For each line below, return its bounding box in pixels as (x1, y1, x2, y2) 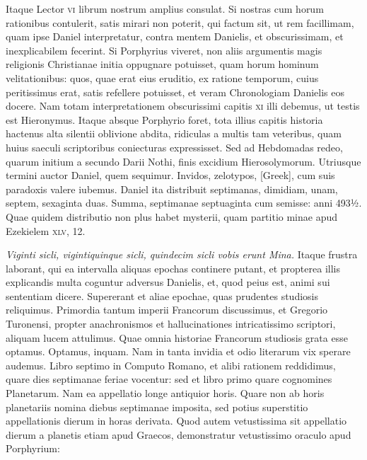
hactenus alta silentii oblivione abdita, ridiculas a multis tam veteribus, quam (6, 126, 342, 141)
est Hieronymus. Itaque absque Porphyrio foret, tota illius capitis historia (6, 112, 323, 127)
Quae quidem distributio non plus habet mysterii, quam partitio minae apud (6, 209, 338, 224)
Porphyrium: (6, 441, 60, 456)
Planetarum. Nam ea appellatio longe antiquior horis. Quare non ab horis (6, 386, 325, 401)
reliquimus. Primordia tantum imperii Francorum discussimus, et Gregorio (6, 302, 328, 317)
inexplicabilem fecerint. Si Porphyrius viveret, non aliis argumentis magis (6, 42, 322, 57)
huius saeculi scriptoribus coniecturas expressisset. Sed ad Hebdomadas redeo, (6, 139, 343, 154)
